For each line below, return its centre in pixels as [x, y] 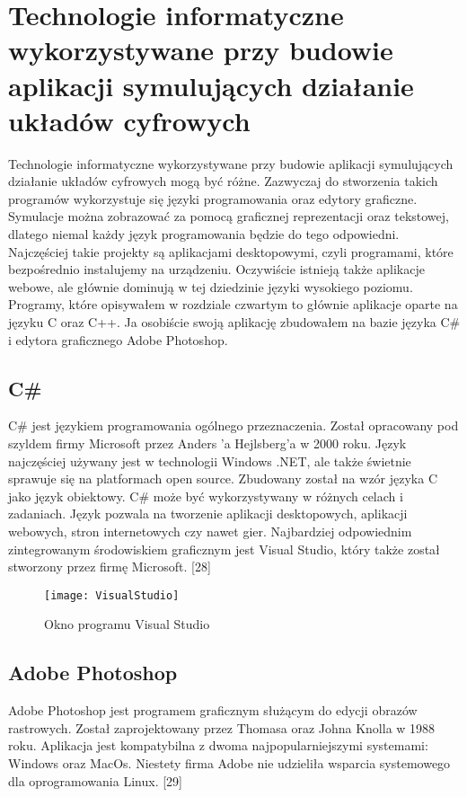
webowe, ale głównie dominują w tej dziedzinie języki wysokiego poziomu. [211, 286]
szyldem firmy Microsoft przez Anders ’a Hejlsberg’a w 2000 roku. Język [207, 443]
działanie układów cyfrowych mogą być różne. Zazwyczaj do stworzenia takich [223, 181]
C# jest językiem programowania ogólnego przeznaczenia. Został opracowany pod [233, 425]
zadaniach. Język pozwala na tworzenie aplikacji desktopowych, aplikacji [208, 514]
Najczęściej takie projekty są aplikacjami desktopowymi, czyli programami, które [231, 251]
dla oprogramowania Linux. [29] [95, 780]
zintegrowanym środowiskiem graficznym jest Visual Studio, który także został [224, 549]
